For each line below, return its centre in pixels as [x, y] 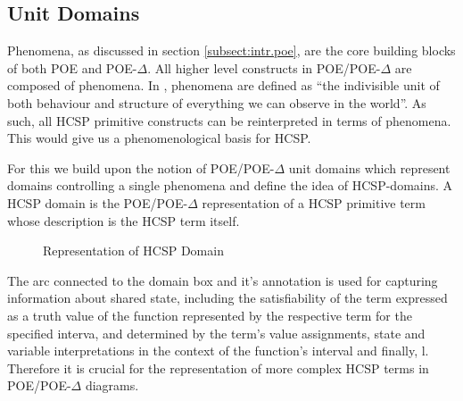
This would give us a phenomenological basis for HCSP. [159, 138]
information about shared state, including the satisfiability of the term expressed [227, 298]
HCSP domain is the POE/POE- [98, 202]
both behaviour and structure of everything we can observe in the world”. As [217, 102]
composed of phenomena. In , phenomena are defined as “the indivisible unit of [223, 85]
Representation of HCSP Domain [133, 251]
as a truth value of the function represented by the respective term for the [210, 315]
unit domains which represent [369, 167]
